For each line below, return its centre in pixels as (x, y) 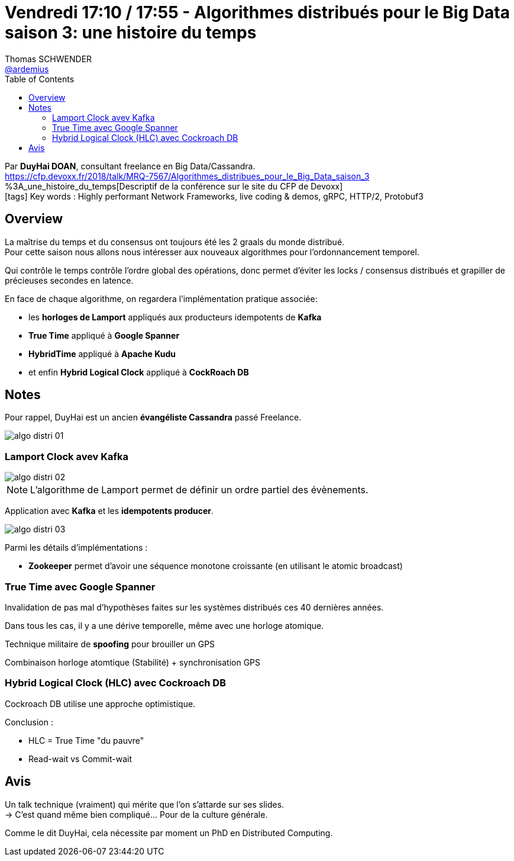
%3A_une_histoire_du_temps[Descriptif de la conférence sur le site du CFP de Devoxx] (174, 186)
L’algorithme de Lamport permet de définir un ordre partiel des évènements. (199, 490)
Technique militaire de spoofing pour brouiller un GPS (110, 644)
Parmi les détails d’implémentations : (76, 548)
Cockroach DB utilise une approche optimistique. (100, 703)
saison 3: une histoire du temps (131, 33)
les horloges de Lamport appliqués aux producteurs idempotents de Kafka (175, 317)
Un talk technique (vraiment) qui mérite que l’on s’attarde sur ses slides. (145, 804)
